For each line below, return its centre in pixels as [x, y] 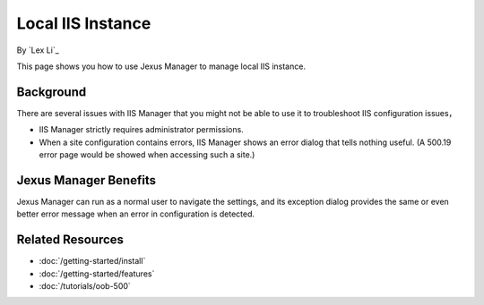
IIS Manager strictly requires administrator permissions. [141, 130]
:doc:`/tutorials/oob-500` [85, 286]
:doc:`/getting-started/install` [92, 261]
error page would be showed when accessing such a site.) [147, 155]
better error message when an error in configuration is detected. [136, 214]
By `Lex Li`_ [38, 50]
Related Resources [70, 240]
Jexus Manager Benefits [86, 180]
